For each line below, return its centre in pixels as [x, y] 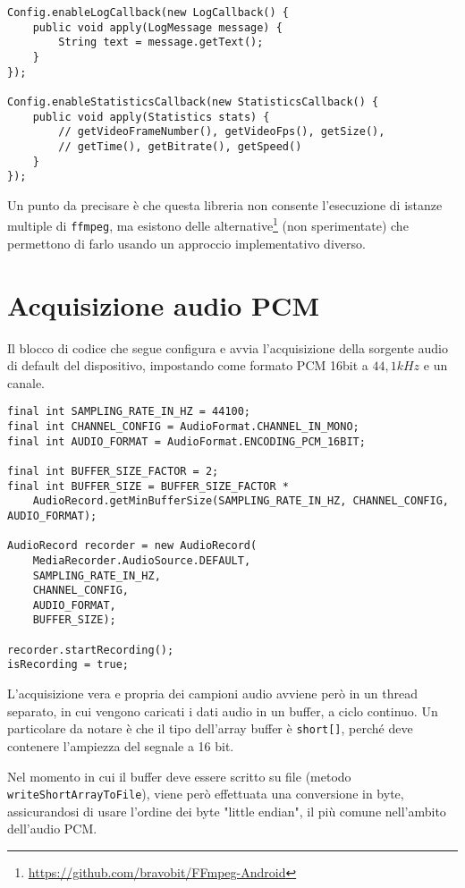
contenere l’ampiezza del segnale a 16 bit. [121, 745]
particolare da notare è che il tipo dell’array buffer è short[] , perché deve [210, 728]
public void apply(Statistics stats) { [151, 117]
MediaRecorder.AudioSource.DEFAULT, [142, 560]
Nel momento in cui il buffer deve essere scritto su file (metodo [179, 776]
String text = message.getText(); [161, 42]
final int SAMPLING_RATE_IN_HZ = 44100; [129, 412]
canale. [26, 382]
